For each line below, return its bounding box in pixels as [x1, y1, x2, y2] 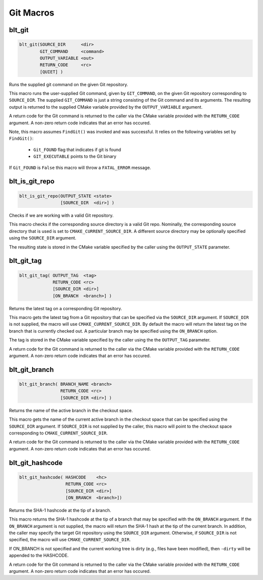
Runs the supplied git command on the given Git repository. [9, 81, 129, 87]
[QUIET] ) [39, 69, 63, 75]
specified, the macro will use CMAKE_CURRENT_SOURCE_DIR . [9, 537, 131, 543]
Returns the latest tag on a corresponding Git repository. [9, 305, 122, 311]
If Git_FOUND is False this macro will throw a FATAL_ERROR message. [9, 165, 151, 170]
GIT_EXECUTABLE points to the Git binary [33, 153, 116, 159]
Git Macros [9, 7, 55, 18]
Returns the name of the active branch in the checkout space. [9, 407, 133, 413]
